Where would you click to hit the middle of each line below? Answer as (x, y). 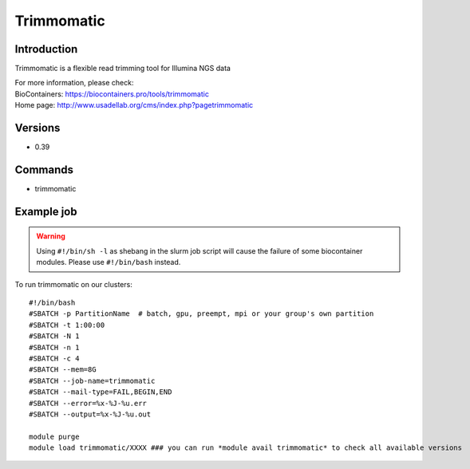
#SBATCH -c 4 (54, 358)
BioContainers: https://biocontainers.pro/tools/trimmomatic (112, 94)
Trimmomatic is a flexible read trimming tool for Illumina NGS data (123, 69)
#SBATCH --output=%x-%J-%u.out (90, 414)
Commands (44, 169)
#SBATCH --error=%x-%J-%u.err (88, 403)
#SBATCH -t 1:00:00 (67, 325)
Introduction (46, 49)
